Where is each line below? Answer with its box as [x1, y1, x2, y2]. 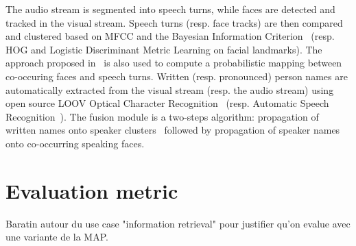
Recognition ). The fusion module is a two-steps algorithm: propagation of [5, 109, 319, 123]
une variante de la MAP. [5, 230, 108, 244]
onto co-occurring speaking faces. [5, 136, 145, 150]
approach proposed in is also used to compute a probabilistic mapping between [5, 56, 342, 70]
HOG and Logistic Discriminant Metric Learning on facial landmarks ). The [5, 42, 322, 56]
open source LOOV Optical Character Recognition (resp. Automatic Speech [5, 96, 329, 110]
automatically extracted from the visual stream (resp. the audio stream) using [5, 82, 334, 97]
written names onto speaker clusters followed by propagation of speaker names [5, 123, 340, 137]
